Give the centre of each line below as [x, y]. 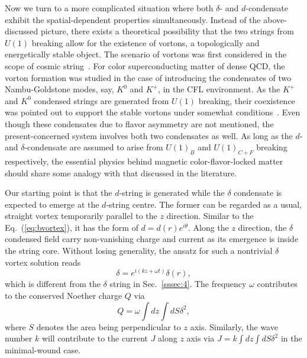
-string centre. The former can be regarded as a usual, [204, 204]
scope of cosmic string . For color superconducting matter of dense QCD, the [145, 65]
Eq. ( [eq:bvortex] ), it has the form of [72, 227]
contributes [277, 284]
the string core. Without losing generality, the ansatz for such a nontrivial [139, 251]
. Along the [208, 227]
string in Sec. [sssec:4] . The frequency [178, 284]
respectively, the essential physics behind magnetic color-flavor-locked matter [144, 161]
